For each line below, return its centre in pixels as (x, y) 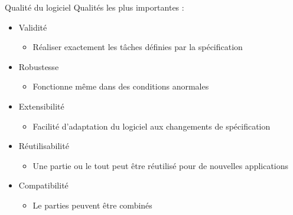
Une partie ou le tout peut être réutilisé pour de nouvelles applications (161, 165)
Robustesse (39, 66)
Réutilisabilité (44, 146)
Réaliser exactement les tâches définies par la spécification (138, 47)
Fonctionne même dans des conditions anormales (121, 86)
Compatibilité (43, 185)
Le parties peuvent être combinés (92, 205)
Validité (33, 27)
